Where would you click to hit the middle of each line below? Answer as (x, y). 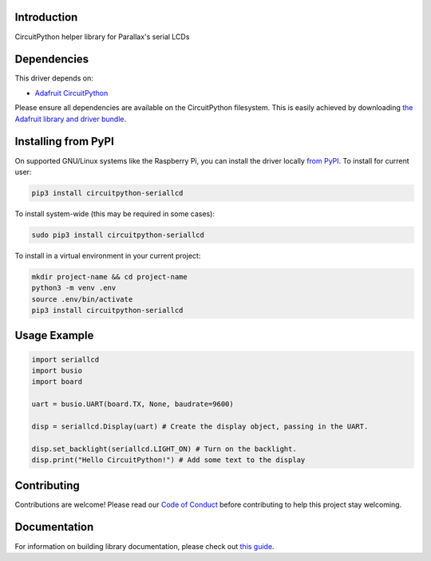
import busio (57, 370)
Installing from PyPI (65, 142)
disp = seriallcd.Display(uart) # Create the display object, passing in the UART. (200, 426)
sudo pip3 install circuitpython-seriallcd (118, 235)
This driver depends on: (54, 78)
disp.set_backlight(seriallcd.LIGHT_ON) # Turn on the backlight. (164, 448)
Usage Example (54, 336)
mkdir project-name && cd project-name (109, 277)
